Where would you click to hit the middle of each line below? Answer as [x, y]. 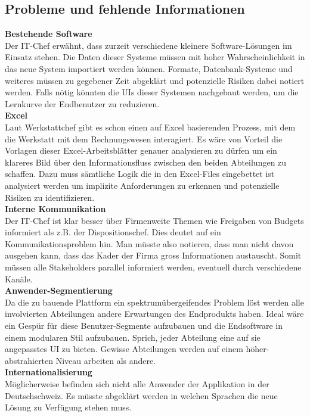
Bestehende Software [49, 34]
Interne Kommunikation [55, 209]
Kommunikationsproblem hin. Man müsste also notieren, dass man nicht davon [149, 243]
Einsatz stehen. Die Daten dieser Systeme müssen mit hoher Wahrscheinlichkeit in [155, 57]
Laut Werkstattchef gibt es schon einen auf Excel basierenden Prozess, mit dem [150, 127]
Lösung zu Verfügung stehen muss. [68, 407]
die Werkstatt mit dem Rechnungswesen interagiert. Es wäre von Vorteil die [144, 139]
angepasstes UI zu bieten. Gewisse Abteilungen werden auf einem [124, 349]
